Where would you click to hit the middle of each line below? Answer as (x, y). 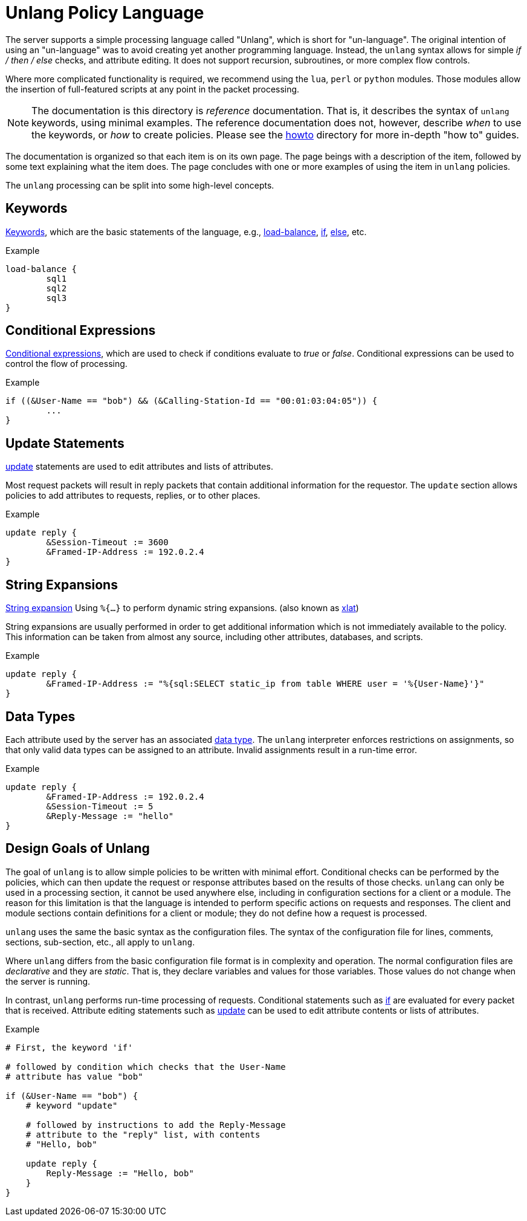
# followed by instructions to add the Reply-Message (156, 1125)
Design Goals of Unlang (78, 849)
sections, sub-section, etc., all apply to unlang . (100, 942)
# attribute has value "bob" (74, 1076)
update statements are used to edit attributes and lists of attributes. (139, 467)
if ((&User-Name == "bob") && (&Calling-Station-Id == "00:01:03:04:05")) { (192, 401)
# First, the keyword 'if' (69, 1047)
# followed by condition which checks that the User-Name (146, 1067)
